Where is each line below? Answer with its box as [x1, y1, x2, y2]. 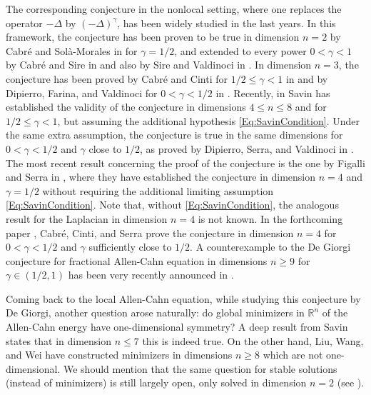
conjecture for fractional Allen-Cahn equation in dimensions [6, 253, 268, 268]
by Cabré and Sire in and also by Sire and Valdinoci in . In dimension [6, 57, 312, 72]
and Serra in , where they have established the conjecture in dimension [6, 169, 316, 184]
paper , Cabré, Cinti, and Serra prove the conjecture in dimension [6, 225, 294, 240]
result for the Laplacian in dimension [6, 211, 168, 226]
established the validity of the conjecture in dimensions [6, 99, 246, 114]
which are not [263, 347, 323, 362]
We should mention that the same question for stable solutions [63, 361, 337, 376]
